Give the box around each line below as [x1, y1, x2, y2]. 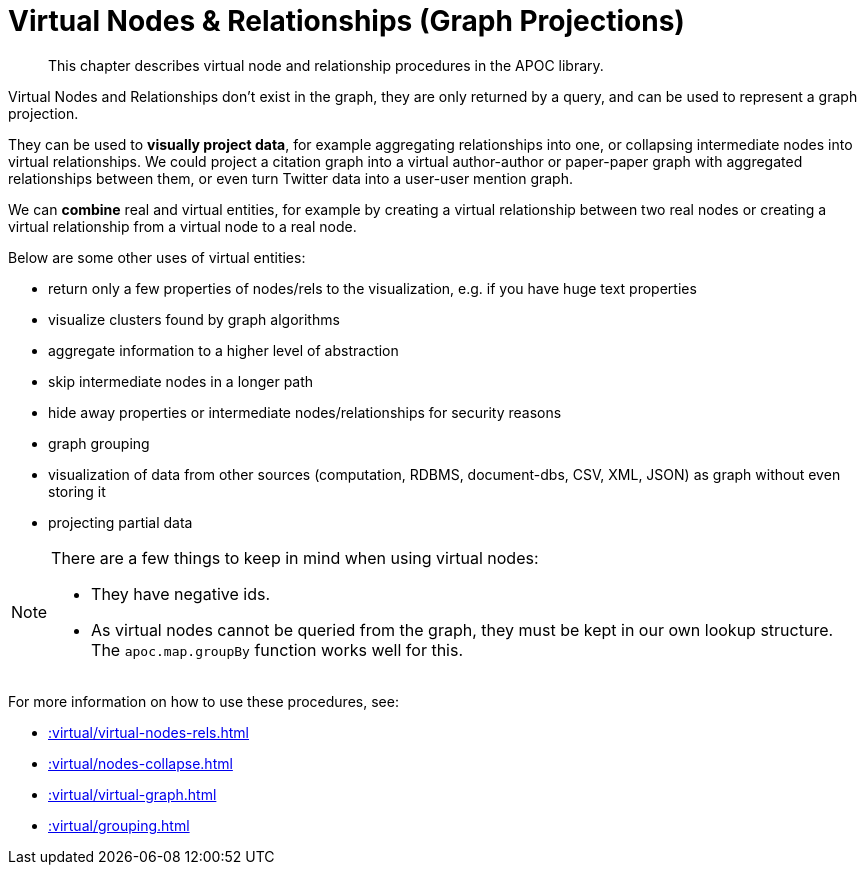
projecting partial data [48, 513, 193, 531]
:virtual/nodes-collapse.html [48, 754, 233, 772]
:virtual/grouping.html [48, 816, 190, 834]
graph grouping [48, 434, 150, 452]
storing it [48, 482, 106, 500]
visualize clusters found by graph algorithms [48, 310, 340, 328]
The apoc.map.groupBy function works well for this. [91, 639, 464, 660]
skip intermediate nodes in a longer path [48, 372, 314, 390]
